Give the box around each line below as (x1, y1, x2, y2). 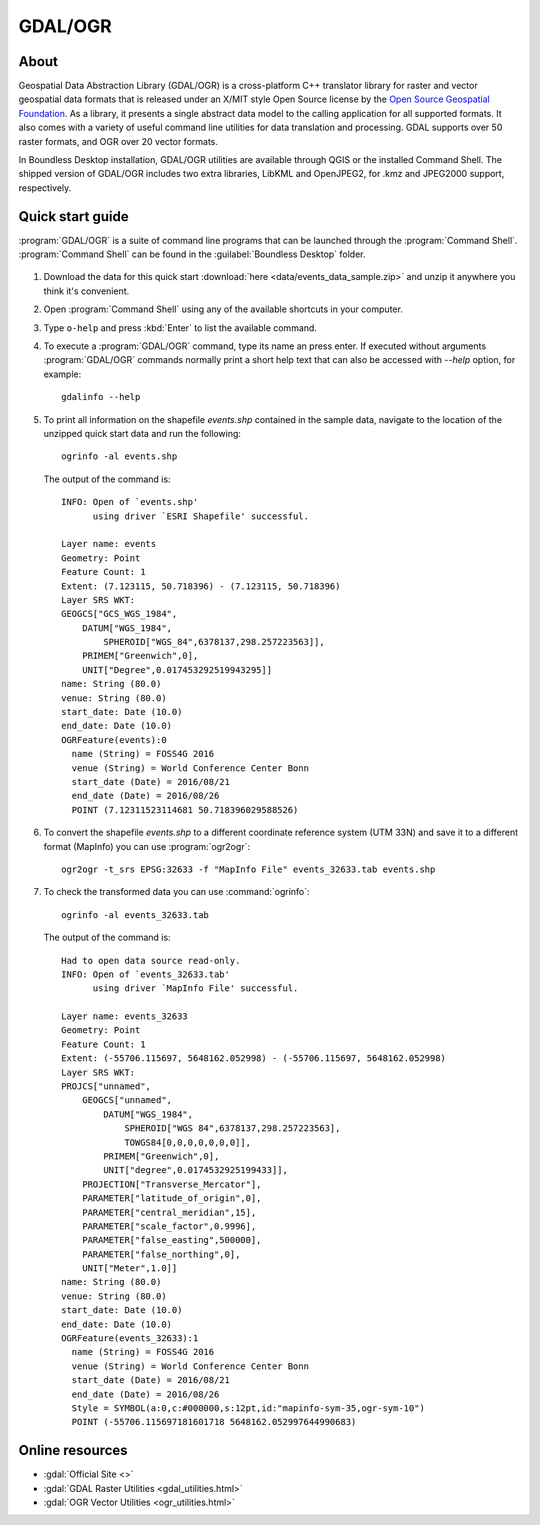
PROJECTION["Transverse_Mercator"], (81, 1178, 262, 1190)
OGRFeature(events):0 (61, 734, 167, 745)
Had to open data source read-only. (61, 955, 241, 966)
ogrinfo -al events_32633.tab (61, 909, 210, 920)
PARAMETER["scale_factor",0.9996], (81, 1220, 257, 1232)
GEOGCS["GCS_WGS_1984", (61, 608, 178, 620)
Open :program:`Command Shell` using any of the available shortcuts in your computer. (43, 303, 404, 315)
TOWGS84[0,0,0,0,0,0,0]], (124, 1136, 252, 1148)
